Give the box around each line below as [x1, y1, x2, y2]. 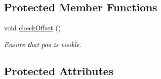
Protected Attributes [4, 63, 114, 78]
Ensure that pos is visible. [4, 39, 81, 49]
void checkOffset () [4, 23, 61, 33]
